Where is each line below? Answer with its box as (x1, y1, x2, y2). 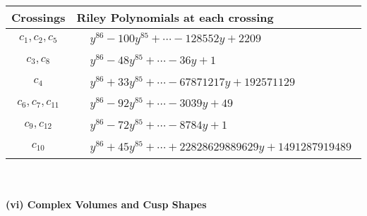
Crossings (11, 9, 66, 25)
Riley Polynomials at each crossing (76, 9, 274, 25)
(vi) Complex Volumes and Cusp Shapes (6, 197, 207, 212)
